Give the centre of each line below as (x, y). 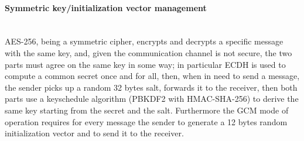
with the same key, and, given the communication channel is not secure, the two (148, 52)
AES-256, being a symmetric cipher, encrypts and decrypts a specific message (144, 41)
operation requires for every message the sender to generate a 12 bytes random (146, 121)
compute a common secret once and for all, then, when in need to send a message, (152, 76)
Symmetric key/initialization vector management (106, 7)
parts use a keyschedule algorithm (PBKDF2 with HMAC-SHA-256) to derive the (152, 99)
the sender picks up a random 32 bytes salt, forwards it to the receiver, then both (151, 87)
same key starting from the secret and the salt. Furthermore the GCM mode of (147, 110)
